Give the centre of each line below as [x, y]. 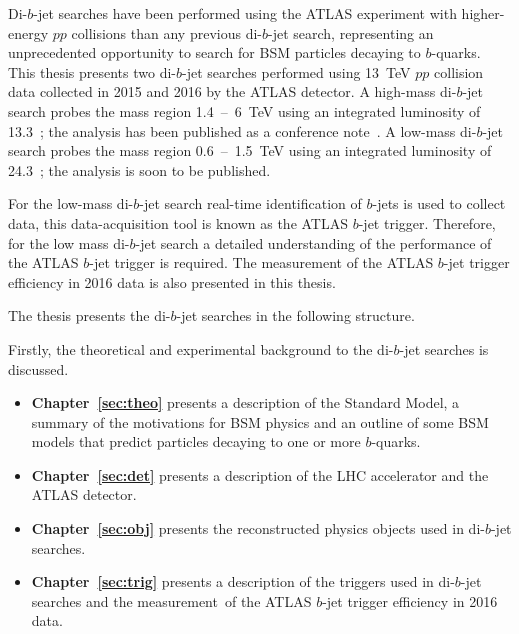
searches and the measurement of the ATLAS [171, 600]
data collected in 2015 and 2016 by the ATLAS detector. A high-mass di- [232, 91]
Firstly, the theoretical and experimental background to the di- [201, 348]
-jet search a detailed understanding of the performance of [313, 242]
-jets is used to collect [439, 203]
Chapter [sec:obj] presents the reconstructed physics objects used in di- [258, 528]
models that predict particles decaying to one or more [196, 441]
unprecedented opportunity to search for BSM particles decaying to [214, 52]
